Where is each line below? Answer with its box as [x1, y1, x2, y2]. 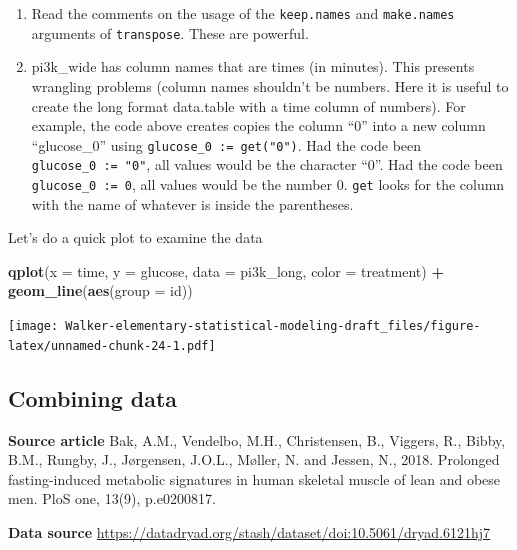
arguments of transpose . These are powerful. [31, 22, 309, 43]
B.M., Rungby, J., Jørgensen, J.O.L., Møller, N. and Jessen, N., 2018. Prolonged [8, 449, 500, 470]
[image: [8, 319, 59, 334]
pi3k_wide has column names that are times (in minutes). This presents [31, 56, 475, 77]
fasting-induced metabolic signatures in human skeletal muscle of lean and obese [8, 468, 501, 489]
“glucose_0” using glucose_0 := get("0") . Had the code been [31, 134, 422, 155]
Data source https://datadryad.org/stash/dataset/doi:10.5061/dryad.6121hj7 [8, 521, 491, 542]
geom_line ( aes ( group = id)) [8, 280, 193, 301]
